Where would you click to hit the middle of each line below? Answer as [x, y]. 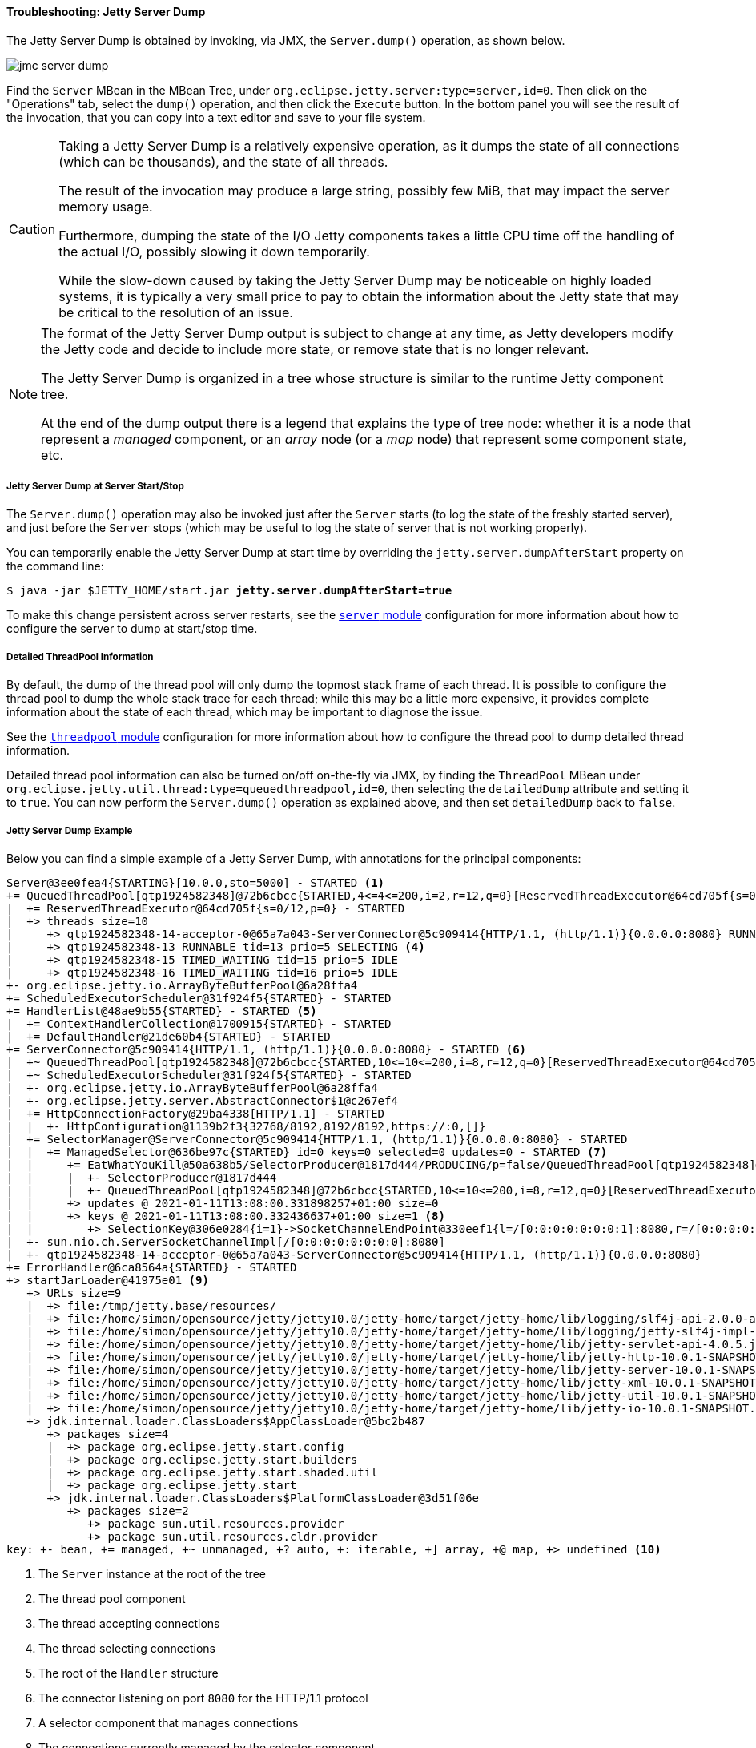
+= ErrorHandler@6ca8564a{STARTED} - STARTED [152, 1267]
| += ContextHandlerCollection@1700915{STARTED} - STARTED [199, 1023]
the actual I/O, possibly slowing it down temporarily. [214, 251]
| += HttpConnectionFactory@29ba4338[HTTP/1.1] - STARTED [196, 1113]
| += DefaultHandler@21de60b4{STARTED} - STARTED [169, 1036]
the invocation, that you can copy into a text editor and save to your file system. [216, 117]
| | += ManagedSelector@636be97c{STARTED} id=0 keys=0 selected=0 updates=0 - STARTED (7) [307, 1152]
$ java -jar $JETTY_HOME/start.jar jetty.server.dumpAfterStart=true [229, 591]
